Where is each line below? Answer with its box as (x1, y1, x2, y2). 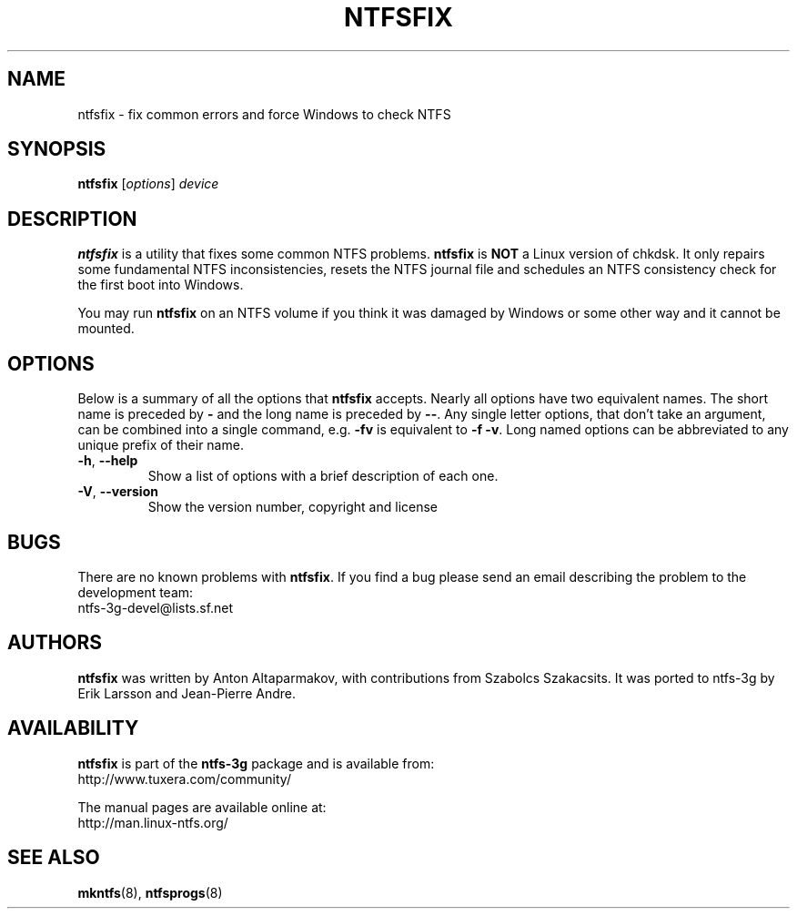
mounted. (77, 321, 135, 337)
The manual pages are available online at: (77, 799, 327, 815)
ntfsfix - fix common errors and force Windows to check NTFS (77, 106, 451, 122)
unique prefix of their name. (77, 437, 244, 453)
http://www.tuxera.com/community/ (77, 770, 291, 787)
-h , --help (77, 453, 138, 469)
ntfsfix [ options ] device (77, 176, 219, 192)
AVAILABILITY (7, 717, 139, 740)
